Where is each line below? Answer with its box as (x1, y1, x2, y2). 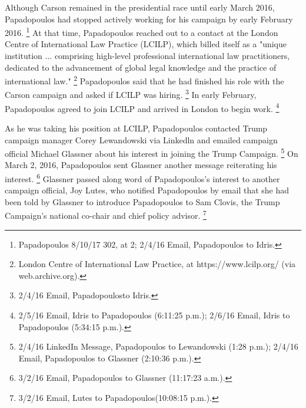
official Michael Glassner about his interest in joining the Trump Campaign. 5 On (5, 146, 298, 159)
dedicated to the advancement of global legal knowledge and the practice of (5, 61, 277, 73)
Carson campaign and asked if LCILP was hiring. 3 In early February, (5, 87, 257, 101)
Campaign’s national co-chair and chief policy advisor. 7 (5, 208, 207, 222)
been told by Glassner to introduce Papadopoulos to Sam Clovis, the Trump (5, 195, 280, 208)
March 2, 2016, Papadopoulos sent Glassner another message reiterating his (5, 159, 277, 171)
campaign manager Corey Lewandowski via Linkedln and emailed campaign (5, 133, 278, 146)
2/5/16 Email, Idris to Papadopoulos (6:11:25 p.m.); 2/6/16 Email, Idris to (18, 309, 290, 321)
